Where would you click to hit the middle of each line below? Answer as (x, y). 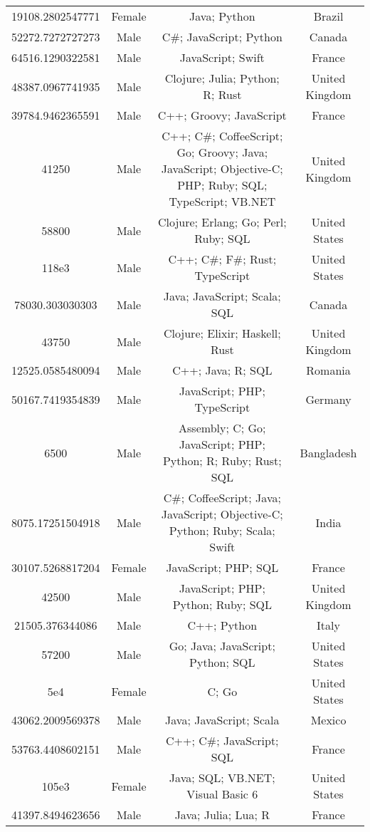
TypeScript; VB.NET (222, 201)
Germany (328, 399)
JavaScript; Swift (222, 57)
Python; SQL (222, 662)
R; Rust (222, 94)
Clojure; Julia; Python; (222, 78)
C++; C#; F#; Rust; (222, 259)
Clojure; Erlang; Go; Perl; (222, 222)
